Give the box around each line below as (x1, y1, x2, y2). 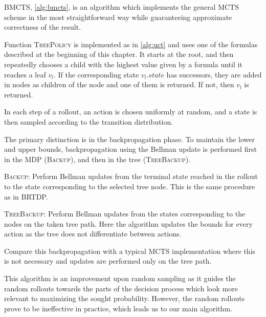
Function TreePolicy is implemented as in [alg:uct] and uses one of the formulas (4, 38, 258, 49)
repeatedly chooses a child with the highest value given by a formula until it (4, 58, 242, 69)
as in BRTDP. (4, 191, 48, 202)
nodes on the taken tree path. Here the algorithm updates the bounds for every (4, 218, 253, 229)
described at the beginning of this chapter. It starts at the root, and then (4, 49, 234, 60)
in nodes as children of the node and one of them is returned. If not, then (4, 79, 234, 90)
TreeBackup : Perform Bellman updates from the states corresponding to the (4, 208, 246, 219)
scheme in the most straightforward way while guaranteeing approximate (4, 11, 232, 22)
